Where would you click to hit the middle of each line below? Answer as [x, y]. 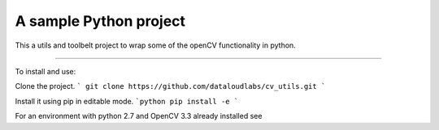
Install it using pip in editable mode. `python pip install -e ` [127, 101]
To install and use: [46, 71]
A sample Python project [100, 21]
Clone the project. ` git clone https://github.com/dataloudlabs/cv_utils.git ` [170, 86]
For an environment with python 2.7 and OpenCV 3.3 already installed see [139, 116]
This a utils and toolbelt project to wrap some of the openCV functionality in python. [155, 45]
